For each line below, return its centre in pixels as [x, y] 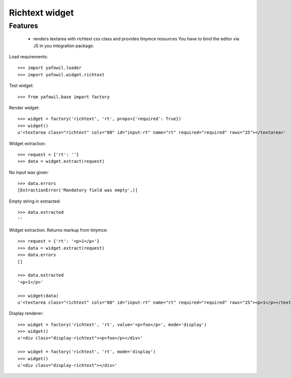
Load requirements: [29, 56]
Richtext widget [41, 13]
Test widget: [21, 86]
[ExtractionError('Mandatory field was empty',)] [78, 190]
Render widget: [24, 107]
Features [24, 26]
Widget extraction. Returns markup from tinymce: [58, 230]
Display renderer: [26, 313]
